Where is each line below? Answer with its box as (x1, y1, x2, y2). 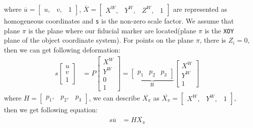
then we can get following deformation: (4, 44, 121, 54)
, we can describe (89, 92, 140, 102)
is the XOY (205, 25, 234, 35)
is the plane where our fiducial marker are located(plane (28, 25, 196, 35)
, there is (200, 35, 226, 45)
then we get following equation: (4, 104, 98, 114)
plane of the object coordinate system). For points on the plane (4, 35, 194, 45)
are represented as (173, 4, 227, 14)
